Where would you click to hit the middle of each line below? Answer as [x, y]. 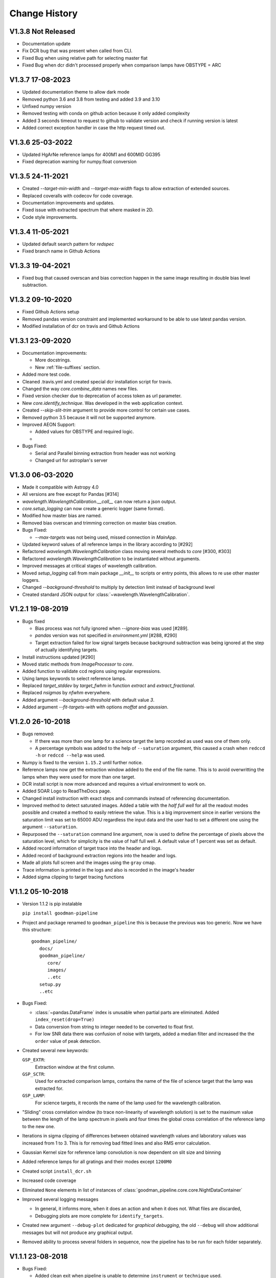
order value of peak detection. [68, 1041]
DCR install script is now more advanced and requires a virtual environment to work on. [114, 784]
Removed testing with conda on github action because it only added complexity [106, 113]
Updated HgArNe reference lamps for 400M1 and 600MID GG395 [91, 154]
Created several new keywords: [55, 1050]
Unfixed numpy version [47, 106]
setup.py [50, 984]
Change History [43, 13]
